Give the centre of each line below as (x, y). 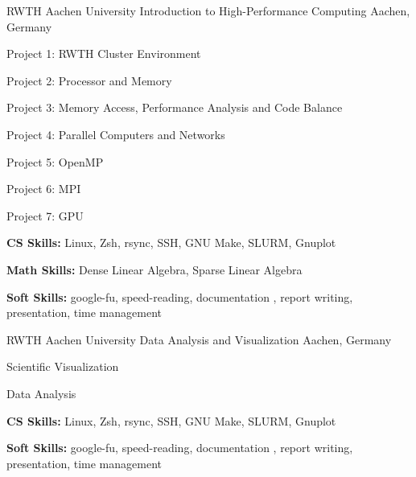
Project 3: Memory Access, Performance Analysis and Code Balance (175, 107)
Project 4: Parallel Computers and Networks (116, 134)
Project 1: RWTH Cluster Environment (104, 53)
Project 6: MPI (44, 189)
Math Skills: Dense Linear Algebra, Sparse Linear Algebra (154, 269)
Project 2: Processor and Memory (89, 80)
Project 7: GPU (45, 215)
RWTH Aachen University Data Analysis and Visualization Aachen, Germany (199, 339)
